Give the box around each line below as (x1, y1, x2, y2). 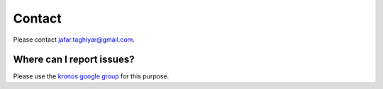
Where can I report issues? (13, 54, 135, 66)
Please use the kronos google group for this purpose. (13, 72, 170, 81)
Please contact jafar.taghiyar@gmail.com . (13, 35, 135, 44)
